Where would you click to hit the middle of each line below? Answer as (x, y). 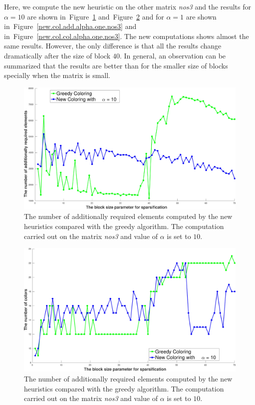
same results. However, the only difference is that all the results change (113, 46)
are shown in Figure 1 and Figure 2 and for (96, 16)
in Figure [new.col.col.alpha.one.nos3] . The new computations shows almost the (127, 36)
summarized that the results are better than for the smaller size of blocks (116, 65)
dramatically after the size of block (57, 55)
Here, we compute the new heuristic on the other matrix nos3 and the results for (128, 6)
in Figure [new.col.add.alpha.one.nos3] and (70, 26)
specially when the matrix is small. (57, 75)
